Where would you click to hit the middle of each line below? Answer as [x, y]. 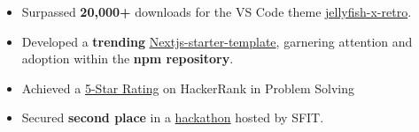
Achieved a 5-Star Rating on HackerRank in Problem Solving [188, 88]
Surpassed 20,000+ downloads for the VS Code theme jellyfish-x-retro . [217, 11]
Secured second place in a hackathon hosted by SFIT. [173, 117]
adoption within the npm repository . [128, 59]
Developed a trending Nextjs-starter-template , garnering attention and [217, 41]
